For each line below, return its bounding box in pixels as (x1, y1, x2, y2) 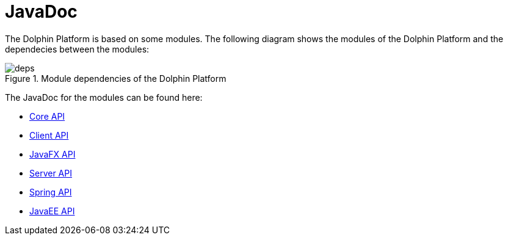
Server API (29, 167, 72, 178)
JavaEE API (29, 205, 75, 216)
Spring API (29, 186, 72, 197)
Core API (29, 111, 65, 122)
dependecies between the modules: (5, 43, 150, 54)
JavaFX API (29, 148, 76, 159)
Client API (29, 129, 69, 140)
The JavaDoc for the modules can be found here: (5, 92, 203, 103)
